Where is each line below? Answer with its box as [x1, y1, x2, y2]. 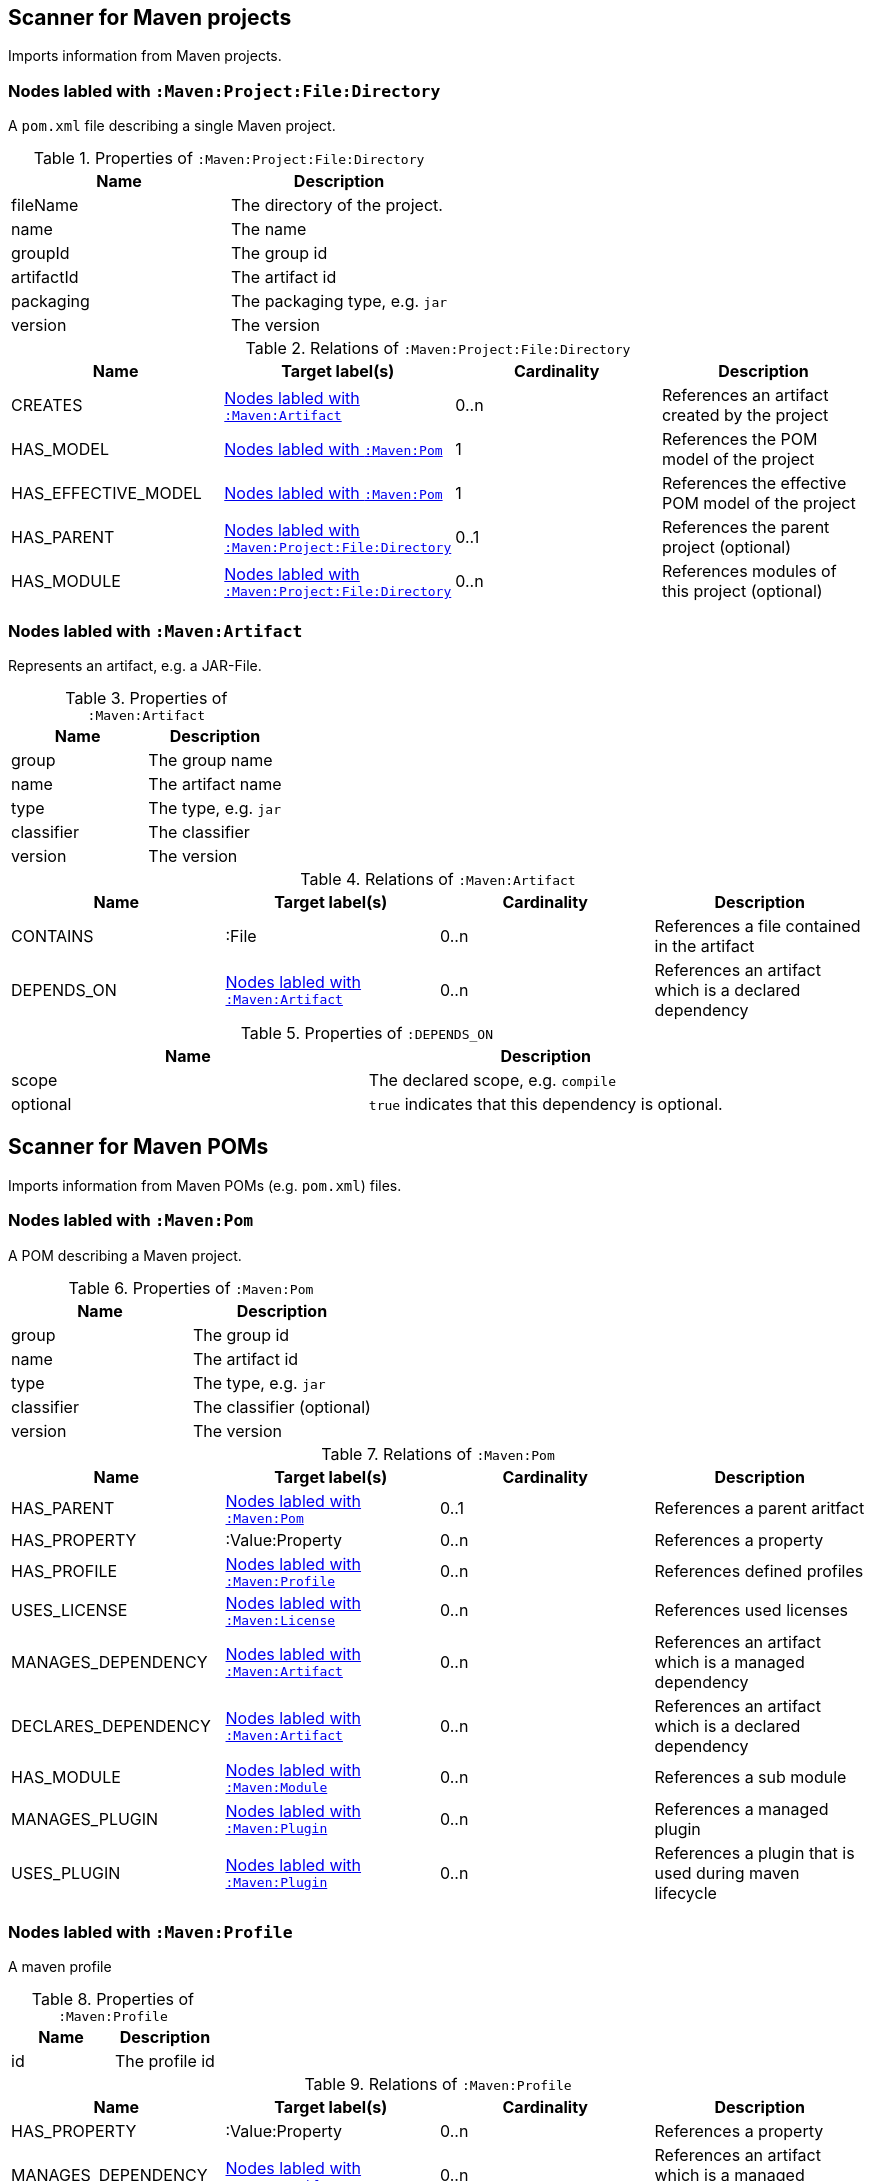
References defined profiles [654, 1561, 864, 1582]
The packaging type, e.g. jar [231, 291, 448, 312]
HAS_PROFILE [11, 1561, 118, 1582]
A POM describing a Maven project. [8, 1246, 242, 1264]
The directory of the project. [231, 195, 443, 216]
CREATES [11, 395, 83, 416]
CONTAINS [11, 925, 94, 946]
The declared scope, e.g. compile [368, 1069, 617, 1090]
